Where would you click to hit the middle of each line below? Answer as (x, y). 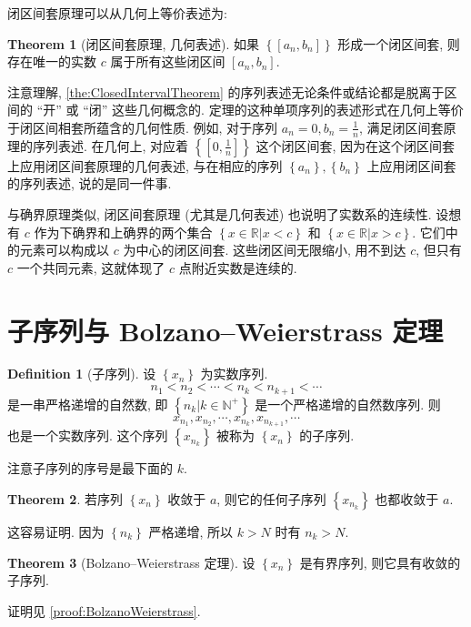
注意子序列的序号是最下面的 (90, 468)
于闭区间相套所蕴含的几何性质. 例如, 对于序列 (143, 127)
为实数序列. (234, 374)
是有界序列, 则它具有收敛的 (380, 562)
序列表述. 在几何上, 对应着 (110, 145)
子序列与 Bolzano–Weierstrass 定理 (225, 330)
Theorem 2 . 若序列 (65, 498)
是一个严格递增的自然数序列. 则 (348, 404)
